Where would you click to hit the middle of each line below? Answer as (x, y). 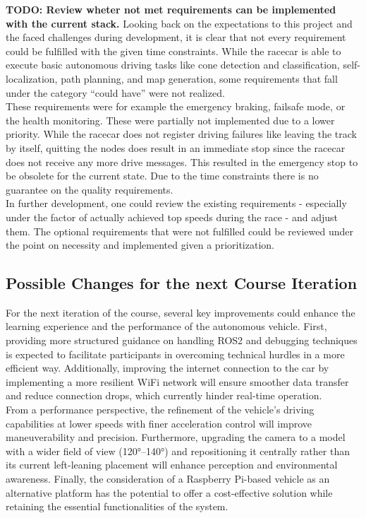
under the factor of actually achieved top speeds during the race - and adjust (172, 217)
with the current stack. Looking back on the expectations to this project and (179, 23)
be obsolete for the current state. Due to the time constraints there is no (162, 176)
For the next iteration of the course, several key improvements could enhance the (181, 312)
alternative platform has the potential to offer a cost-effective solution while (169, 492)
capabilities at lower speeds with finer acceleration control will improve (159, 423)
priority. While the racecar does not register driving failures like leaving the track (181, 134)
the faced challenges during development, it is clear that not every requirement (176, 37)
